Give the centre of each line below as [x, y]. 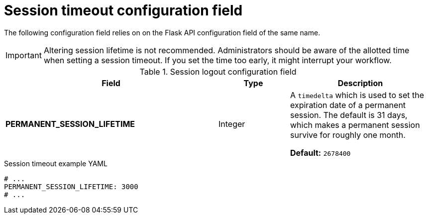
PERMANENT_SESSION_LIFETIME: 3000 [71, 186]
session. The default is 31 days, [349, 115]
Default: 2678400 [320, 153]
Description [360, 83]
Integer [232, 124]
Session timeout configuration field [123, 10]
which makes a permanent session [355, 125]
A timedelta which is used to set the [357, 95]
